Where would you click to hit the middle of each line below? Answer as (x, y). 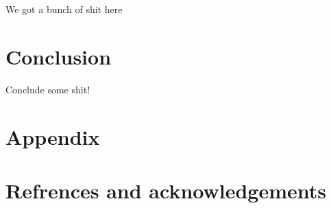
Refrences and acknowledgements (166, 190)
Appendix (53, 136)
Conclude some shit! (48, 89)
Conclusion (59, 56)
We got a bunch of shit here (64, 9)
